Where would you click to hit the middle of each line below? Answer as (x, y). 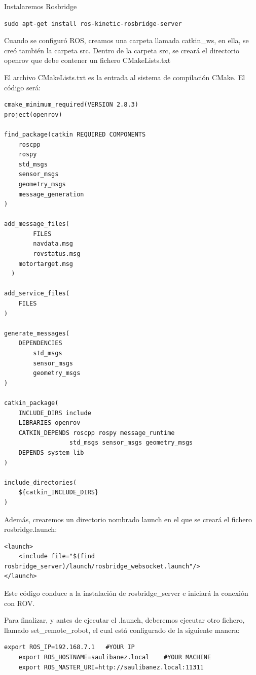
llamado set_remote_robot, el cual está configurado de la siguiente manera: (122, 630)
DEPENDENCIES (40, 343)
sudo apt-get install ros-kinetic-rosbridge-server (93, 24)
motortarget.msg (46, 264)
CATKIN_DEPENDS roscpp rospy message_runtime (97, 433)
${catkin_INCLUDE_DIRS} (59, 493)
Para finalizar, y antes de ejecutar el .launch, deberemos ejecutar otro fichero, (124, 620)
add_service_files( (37, 294)
